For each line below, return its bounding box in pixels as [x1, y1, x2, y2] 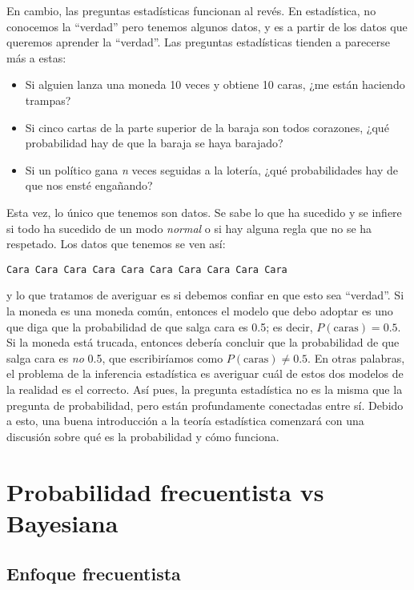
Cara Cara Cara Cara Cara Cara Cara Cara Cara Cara [6, 263, 287, 275]
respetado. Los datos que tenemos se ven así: [6, 235, 226, 252]
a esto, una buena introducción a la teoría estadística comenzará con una [6, 412, 364, 429]
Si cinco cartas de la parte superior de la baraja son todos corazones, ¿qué [25, 118, 389, 135]
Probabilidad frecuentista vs [6, 475, 324, 508]
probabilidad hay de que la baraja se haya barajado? [25, 134, 283, 151]
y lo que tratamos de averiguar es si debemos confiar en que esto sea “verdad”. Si [6, 287, 404, 303]
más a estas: [6, 49, 66, 66]
